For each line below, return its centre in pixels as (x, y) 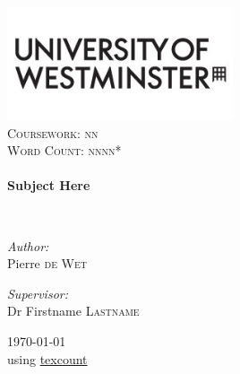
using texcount (47, 358)
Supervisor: (38, 293)
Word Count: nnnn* (64, 150)
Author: (28, 245)
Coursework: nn (53, 132)
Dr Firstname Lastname (73, 311)
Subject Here (49, 185)
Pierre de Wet (47, 263)
